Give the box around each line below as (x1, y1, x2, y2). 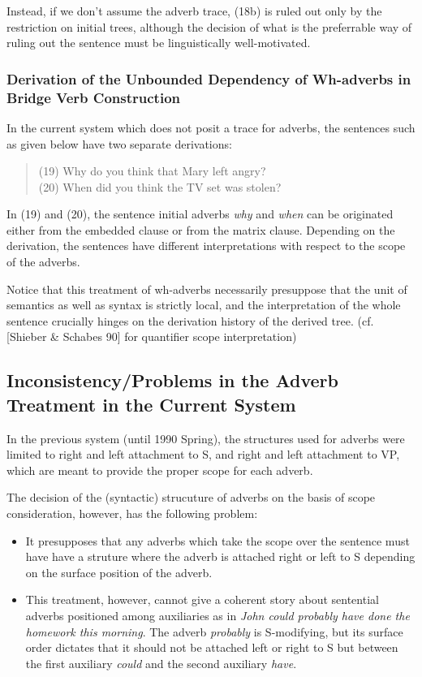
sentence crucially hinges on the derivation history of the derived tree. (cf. (6, 312, 374, 329)
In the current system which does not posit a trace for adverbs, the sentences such (6, 119, 416, 136)
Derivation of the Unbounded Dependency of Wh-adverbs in (6, 68, 411, 88)
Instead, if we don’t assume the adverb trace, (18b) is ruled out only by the (6, 2, 382, 19)
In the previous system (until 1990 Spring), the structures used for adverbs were (6, 429, 405, 446)
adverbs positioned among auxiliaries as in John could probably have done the (25, 606, 410, 623)
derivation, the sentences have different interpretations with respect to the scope (6, 237, 406, 254)
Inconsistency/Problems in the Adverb (6, 368, 338, 393)
